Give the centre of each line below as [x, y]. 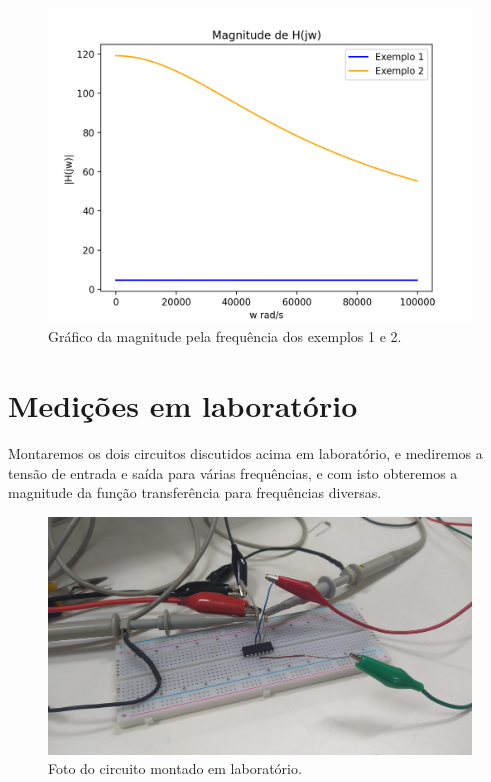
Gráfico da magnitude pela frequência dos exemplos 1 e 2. [225, 336]
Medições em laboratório [183, 405]
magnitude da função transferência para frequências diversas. [195, 492]
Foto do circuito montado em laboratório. [175, 768]
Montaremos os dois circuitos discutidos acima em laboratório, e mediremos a [245, 453]
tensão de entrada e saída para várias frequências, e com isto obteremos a [233, 472]
